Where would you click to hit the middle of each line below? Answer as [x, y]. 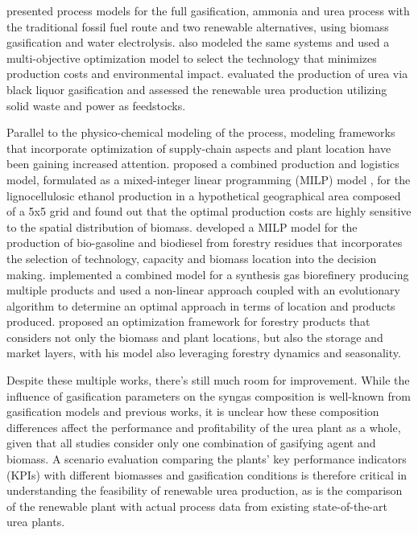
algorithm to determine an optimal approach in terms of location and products [201, 305]
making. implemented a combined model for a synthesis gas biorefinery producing [208, 274]
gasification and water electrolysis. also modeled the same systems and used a [198, 42]
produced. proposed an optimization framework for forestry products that [188, 321]
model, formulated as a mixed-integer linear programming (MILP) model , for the [209, 179]
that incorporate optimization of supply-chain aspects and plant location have [199, 148]
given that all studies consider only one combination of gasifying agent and [191, 443]
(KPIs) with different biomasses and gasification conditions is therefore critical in [207, 474]
